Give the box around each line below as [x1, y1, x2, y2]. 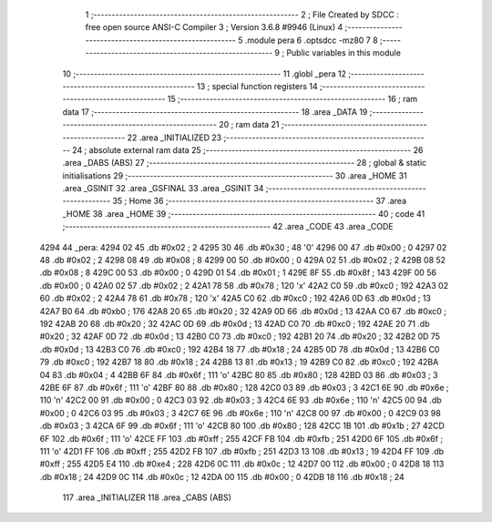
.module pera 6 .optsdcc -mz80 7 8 [244, 35, 378, 46]
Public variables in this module [286, 47, 401, 58]
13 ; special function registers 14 [196, 80, 318, 91]
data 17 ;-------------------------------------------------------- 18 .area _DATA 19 [62, 106, 368, 118]
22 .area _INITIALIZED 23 [127, 132, 222, 143]
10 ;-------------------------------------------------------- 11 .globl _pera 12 [62, 68, 346, 79]
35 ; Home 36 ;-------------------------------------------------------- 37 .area [112, 196, 407, 207]
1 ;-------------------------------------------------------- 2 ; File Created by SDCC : [85, 9, 400, 20]
